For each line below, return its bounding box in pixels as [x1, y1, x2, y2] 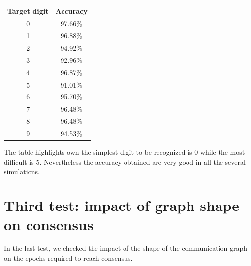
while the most [200, 147, 245, 157]
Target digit [7, 5, 49, 16]
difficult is [4, 156, 34, 167]
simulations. [4, 166, 40, 177]
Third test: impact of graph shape [4, 195, 240, 215]
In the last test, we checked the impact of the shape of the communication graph [4, 243, 248, 253]
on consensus [4, 214, 94, 235]
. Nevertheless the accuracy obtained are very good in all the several [39, 156, 246, 167]
